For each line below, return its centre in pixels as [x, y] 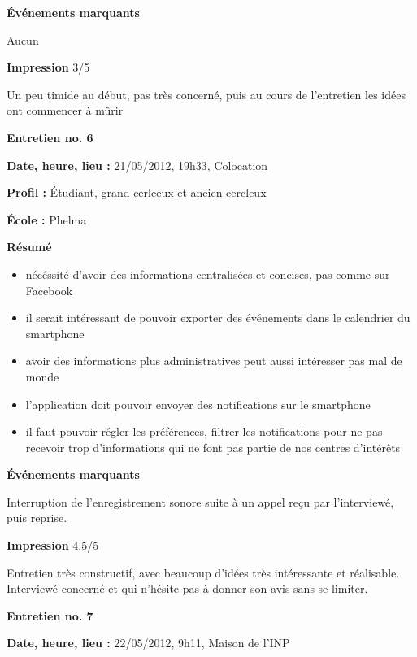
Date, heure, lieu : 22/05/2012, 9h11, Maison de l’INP [148, 643]
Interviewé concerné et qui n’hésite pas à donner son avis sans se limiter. [187, 588]
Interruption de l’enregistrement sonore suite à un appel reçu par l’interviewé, [200, 501]
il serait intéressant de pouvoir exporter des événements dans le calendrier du [218, 318]
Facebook [49, 290]
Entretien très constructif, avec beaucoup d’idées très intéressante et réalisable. [203, 572]
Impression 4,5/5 [53, 545]
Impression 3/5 [48, 67]
